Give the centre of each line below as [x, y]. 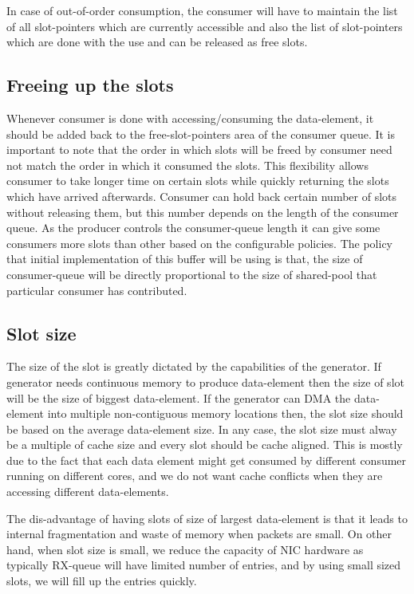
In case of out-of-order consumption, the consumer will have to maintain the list [202, 10]
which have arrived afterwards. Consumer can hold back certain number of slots [202, 196]
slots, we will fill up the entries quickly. [102, 581]
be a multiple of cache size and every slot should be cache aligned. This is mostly [205, 445]
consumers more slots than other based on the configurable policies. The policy [199, 243]
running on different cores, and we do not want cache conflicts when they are [195, 476]
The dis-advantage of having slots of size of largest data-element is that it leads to [207, 518]
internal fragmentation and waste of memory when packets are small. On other [199, 534]
